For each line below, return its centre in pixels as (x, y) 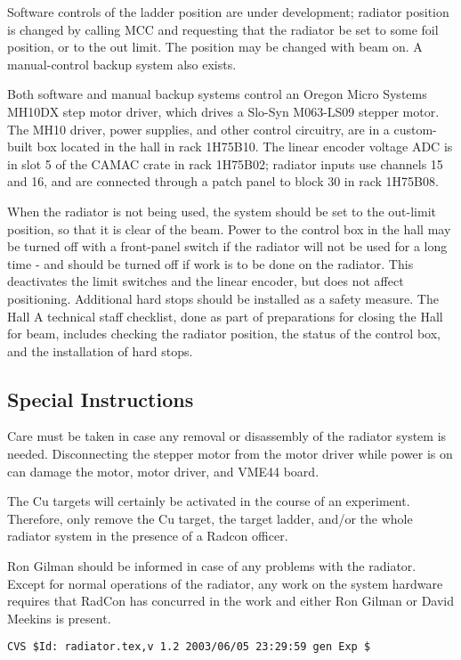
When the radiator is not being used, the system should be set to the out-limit (222, 211)
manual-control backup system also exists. (122, 64)
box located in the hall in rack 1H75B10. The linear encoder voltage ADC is (245, 147)
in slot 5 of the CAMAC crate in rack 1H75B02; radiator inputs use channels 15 (225, 163)
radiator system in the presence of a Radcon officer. (148, 536)
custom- (415, 129)
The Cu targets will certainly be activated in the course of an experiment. (209, 501)
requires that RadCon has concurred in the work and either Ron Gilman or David (231, 601)
